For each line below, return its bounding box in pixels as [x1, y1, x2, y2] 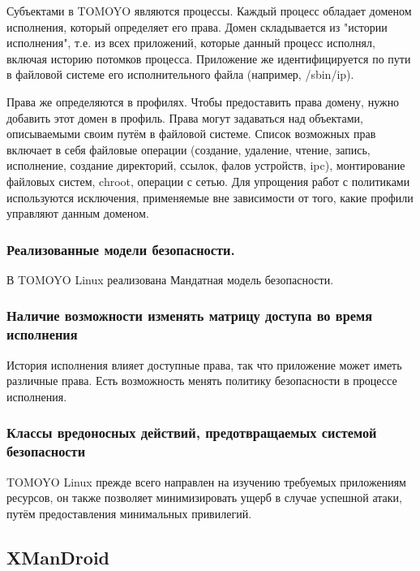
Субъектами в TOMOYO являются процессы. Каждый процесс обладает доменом [6, 2, 412, 19]
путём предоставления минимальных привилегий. [6, 504, 252, 521]
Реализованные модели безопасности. [6, 239, 235, 259]
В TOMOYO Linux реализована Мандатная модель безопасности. [6, 270, 334, 288]
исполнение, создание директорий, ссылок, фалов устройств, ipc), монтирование [6, 157, 405, 174]
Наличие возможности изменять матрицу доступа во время [6, 305, 372, 326]
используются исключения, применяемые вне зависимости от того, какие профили [6, 188, 414, 205]
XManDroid [6, 544, 110, 569]
